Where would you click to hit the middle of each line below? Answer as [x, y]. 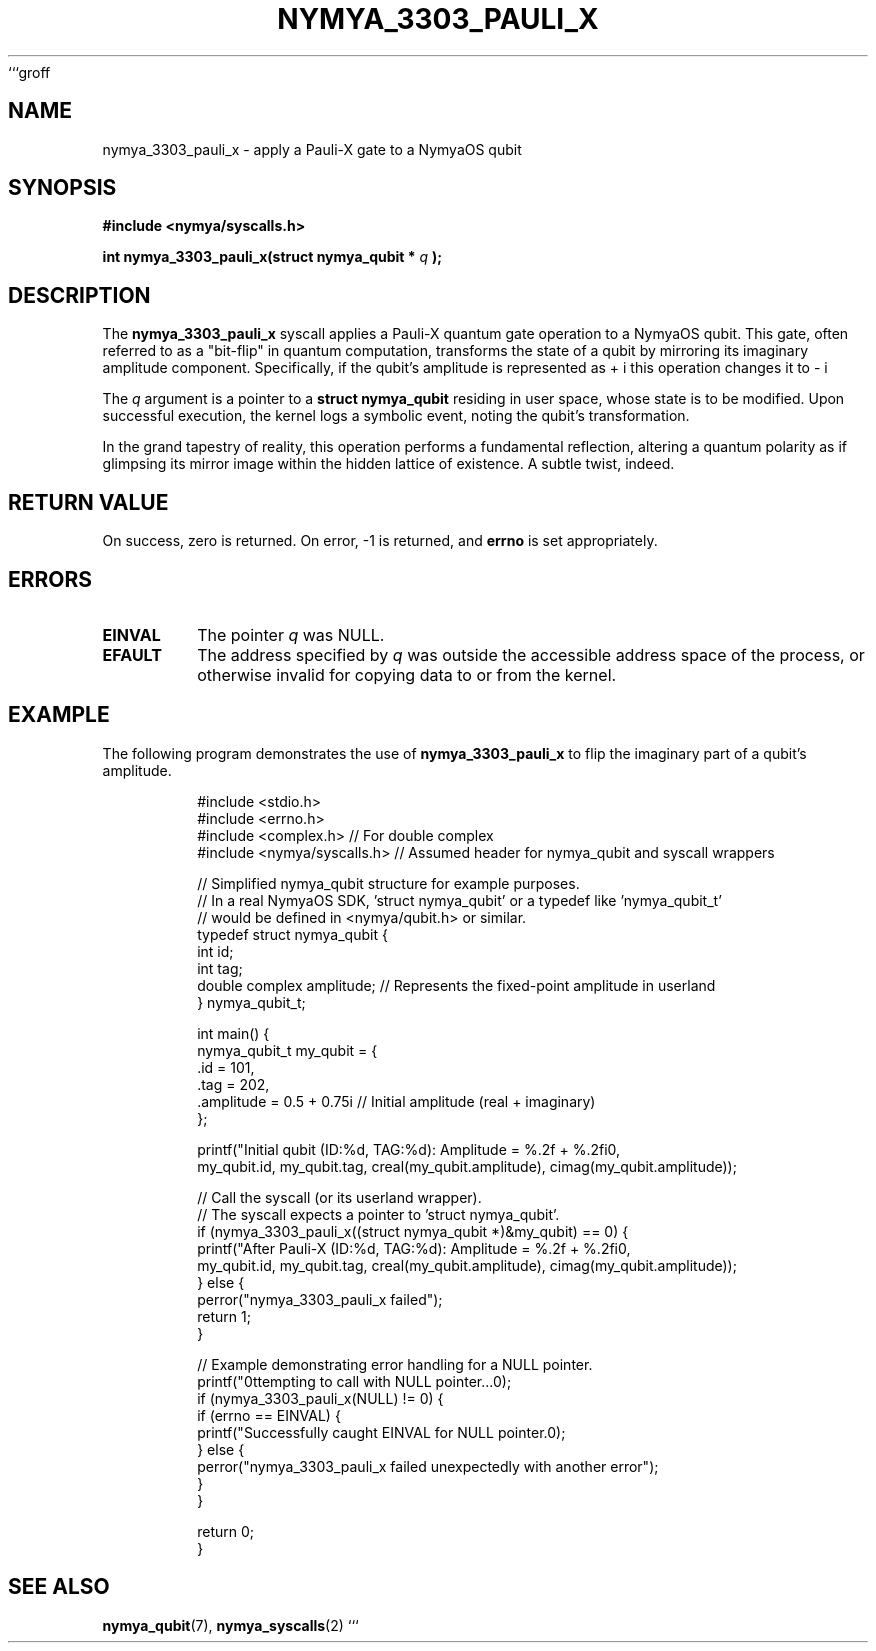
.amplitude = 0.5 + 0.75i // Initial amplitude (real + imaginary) [396, 1101]
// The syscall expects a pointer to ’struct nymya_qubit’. [378, 1214]
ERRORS [50, 579]
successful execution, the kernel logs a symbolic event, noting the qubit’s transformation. [396, 416]
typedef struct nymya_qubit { [292, 934]
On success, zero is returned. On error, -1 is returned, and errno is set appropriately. [380, 541]
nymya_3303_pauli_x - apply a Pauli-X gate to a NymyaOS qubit [312, 149]
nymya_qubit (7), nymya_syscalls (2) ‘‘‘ [230, 1625]
